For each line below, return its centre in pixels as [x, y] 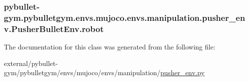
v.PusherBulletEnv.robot [54, 28]
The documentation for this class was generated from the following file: [110, 47]
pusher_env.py [182, 73]
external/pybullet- [31, 63]
